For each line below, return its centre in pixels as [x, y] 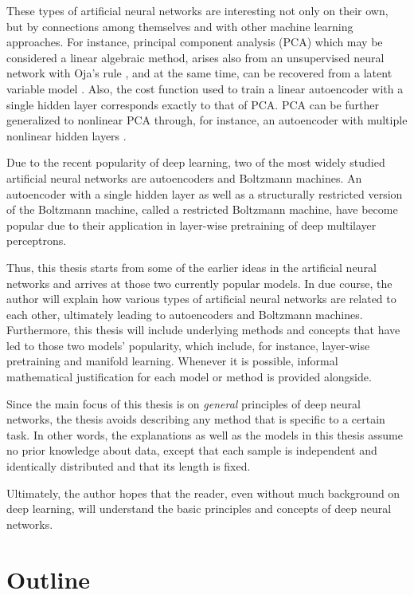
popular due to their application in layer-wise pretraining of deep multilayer [191, 225]
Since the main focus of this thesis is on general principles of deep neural [184, 403]
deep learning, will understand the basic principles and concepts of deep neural [199, 508]
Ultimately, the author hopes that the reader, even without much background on [203, 493]
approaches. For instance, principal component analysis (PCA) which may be [195, 42]
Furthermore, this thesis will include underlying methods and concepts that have [203, 330]
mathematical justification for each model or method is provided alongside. [189, 377]
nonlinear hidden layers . [66, 135]
